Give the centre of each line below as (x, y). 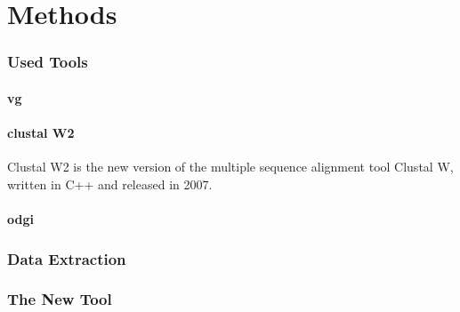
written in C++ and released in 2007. (110, 184)
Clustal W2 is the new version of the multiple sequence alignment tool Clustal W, (230, 167)
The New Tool (60, 299)
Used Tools (48, 62)
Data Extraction (67, 258)
